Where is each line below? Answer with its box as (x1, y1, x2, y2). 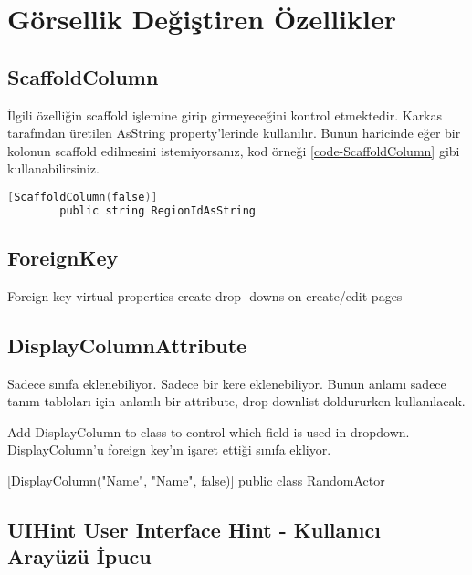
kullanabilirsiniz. (7, 159, 100, 178)
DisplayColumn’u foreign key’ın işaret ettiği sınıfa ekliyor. (7, 440, 331, 459)
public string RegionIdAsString (59, 204, 257, 217)
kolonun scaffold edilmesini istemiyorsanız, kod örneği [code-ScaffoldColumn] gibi (7, 141, 460, 160)
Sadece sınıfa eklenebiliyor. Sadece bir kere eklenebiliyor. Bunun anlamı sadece (7, 373, 446, 392)
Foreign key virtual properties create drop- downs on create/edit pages (7, 286, 403, 305)
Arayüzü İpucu (7, 542, 152, 570)
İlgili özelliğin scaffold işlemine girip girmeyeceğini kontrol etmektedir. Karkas (7, 105, 443, 124)
